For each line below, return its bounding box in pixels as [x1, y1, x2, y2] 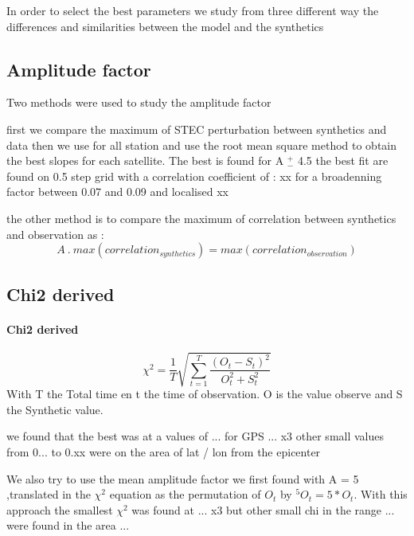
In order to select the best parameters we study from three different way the [6, 2, 379, 18]
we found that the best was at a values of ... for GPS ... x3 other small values [6, 428, 385, 444]
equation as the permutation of [109, 486, 261, 503]
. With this [353, 486, 408, 503]
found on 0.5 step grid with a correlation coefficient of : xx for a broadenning [6, 167, 382, 184]
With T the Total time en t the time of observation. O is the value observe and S [6, 385, 403, 402]
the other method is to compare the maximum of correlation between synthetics [6, 209, 396, 226]
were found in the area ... [6, 517, 130, 534]
